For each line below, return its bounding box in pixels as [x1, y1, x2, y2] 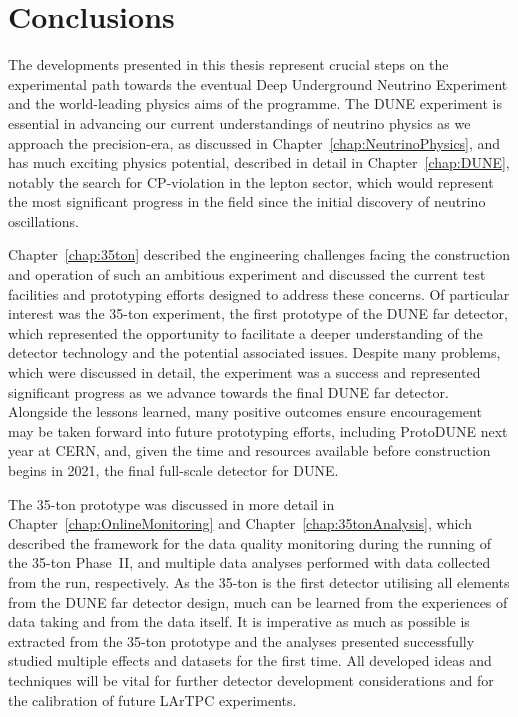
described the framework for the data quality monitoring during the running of [8, 532, 492, 553]
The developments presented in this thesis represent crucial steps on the [8, 54, 449, 75]
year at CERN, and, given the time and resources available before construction [8, 440, 491, 461]
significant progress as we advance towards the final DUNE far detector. [8, 381, 449, 402]
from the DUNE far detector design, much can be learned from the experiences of [8, 591, 508, 612]
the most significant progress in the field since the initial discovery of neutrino [8, 191, 486, 212]
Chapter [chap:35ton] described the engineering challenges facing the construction [8, 244, 511, 265]
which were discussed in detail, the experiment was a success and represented [8, 362, 481, 383]
